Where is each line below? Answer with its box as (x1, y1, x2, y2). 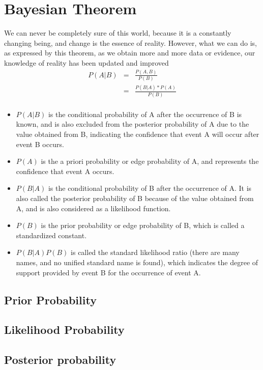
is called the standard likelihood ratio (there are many (71, 247, 240, 258)
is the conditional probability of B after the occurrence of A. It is (48, 183, 252, 193)
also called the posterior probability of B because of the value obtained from (16, 193, 254, 203)
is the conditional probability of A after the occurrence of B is (48, 108, 242, 119)
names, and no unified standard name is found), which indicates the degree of (16, 257, 258, 267)
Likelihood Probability (4, 322, 125, 337)
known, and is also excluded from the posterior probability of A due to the (16, 119, 249, 129)
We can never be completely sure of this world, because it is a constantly (4, 27, 231, 38)
